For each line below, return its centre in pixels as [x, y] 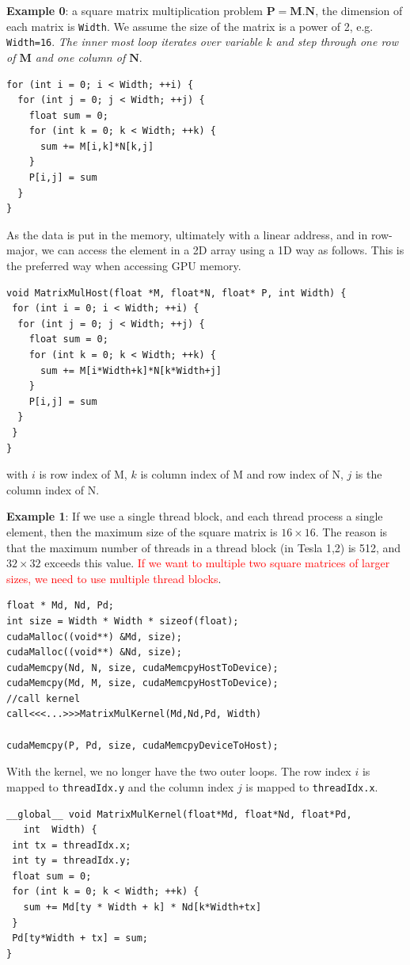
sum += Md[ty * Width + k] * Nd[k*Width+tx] [142, 908]
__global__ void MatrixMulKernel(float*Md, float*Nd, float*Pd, [179, 814]
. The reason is [351, 531]
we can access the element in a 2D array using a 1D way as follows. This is [223, 250]
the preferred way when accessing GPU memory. [124, 266]
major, [22, 250]
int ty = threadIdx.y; [72, 861]
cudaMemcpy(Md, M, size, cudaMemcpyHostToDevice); [142, 683]
